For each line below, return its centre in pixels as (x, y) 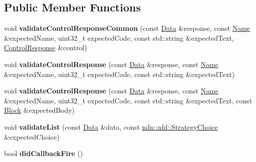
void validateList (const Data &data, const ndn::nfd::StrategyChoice (111, 126)
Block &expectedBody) (39, 110)
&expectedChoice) (32, 136)
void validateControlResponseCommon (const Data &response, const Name (127, 28)
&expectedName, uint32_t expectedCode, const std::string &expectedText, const (128, 100)
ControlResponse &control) (46, 47)
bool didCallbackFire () (44, 153)
